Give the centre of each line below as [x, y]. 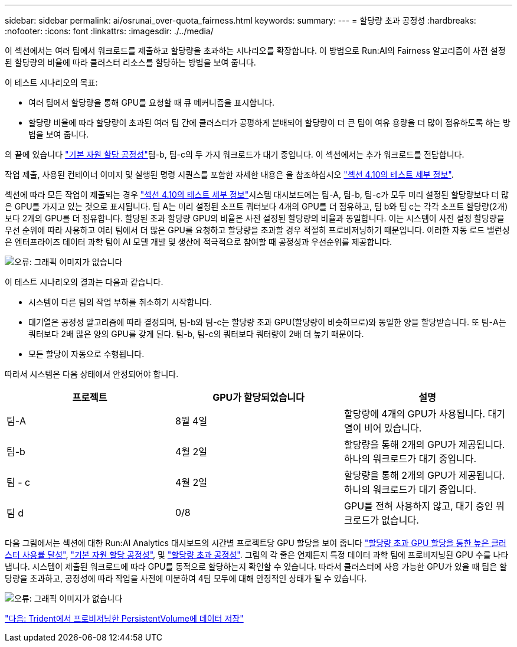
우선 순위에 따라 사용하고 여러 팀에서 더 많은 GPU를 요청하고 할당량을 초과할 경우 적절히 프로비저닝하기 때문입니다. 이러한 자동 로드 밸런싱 [257, 230]
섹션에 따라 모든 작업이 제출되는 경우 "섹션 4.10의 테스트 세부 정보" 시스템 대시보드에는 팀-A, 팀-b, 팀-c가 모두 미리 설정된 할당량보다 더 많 [257, 195]
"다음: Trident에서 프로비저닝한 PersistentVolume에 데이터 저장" [124, 618]
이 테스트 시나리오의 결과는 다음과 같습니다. [84, 282]
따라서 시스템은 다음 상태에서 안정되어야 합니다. [92, 374]
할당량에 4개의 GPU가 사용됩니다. [415, 414]
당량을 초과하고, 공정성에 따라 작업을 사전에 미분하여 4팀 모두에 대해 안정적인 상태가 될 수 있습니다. [186, 578]
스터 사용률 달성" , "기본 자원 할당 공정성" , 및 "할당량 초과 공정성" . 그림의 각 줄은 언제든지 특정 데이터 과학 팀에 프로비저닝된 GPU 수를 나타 [257, 555]
